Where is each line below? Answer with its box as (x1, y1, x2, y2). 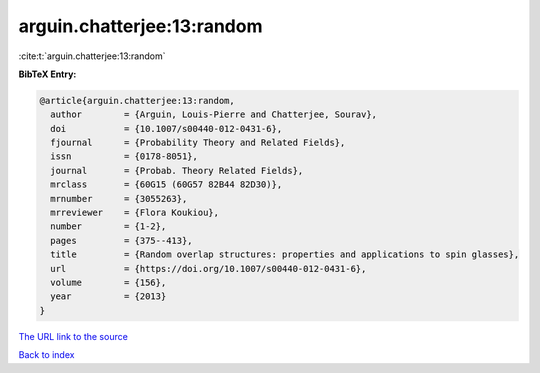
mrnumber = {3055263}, (50, 193, 188, 204)
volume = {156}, (50, 277, 167, 288)
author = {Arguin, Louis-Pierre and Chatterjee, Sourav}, (50, 109, 378, 120)
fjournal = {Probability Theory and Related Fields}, (50, 137, 346, 149)
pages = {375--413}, (50, 235, 194, 246)
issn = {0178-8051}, (50, 151, 199, 162)
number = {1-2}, (50, 221, 167, 232)
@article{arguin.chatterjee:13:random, (39, 95, 235, 106)
